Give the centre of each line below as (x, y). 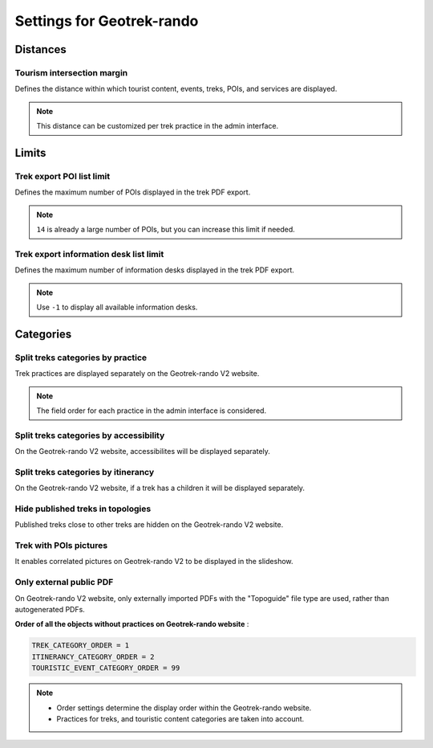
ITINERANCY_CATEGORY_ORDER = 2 (93, 656)
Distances (41, 49)
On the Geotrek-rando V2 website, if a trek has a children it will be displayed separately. (160, 488)
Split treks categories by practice (81, 358)
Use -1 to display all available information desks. (117, 307)
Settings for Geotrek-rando (107, 21)
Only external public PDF (64, 582)
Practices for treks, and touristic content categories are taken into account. (180, 718)
